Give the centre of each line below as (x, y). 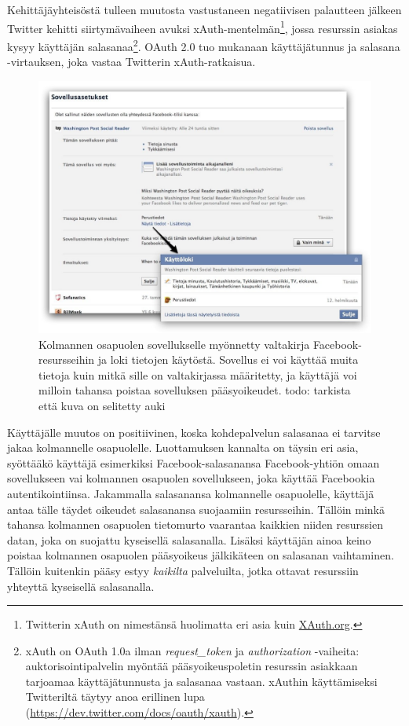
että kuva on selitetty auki (102, 405)
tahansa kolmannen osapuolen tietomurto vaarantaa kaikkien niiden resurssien (195, 524)
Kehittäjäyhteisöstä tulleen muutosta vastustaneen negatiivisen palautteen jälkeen (204, 9)
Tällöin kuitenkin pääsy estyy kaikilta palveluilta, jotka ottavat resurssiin (183, 570)
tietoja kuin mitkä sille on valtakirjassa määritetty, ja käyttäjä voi (198, 374)
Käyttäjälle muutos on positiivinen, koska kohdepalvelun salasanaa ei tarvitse (194, 432)
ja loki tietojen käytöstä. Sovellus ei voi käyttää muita (228, 359)
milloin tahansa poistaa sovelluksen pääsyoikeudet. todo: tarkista (195, 390)
